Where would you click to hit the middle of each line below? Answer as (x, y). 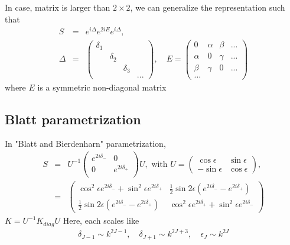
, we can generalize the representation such (208, 7)
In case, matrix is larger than (58, 7)
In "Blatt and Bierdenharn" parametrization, (85, 144)
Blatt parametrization (73, 119)
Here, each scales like (101, 220)
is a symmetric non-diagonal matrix (102, 87)
